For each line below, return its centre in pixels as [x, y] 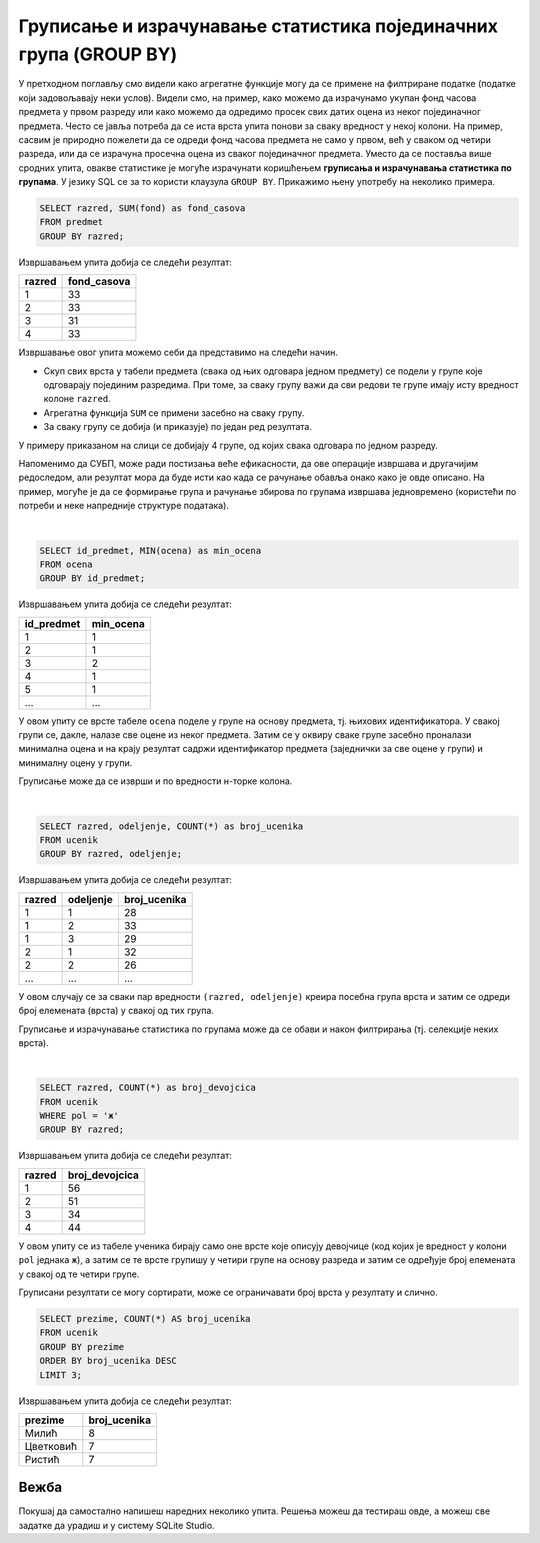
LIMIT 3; [61, 1374]
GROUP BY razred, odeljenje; [111, 854]
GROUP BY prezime [82, 1346]
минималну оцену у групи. [75, 762]
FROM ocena [66, 564]
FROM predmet [71, 222]
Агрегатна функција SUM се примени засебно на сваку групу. [174, 412]
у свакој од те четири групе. [79, 1274]
